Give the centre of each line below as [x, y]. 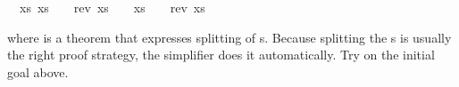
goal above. [38, 71]
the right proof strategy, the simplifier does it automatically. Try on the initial [221, 55]
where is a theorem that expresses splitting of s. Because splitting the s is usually [229, 37]
